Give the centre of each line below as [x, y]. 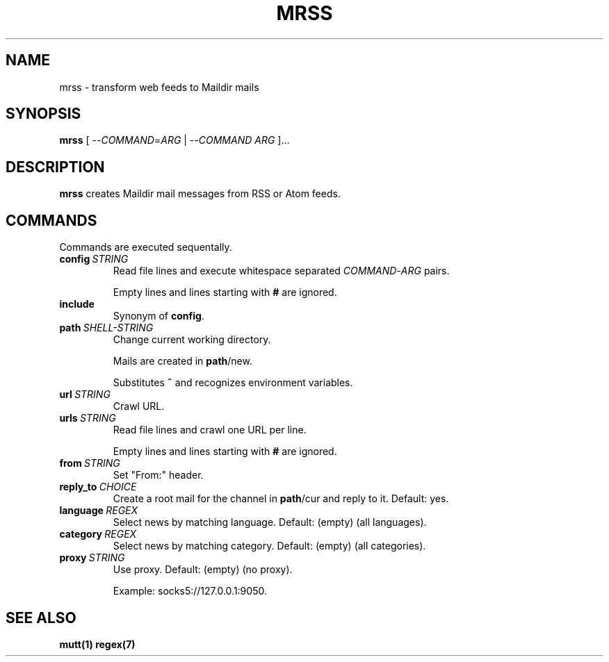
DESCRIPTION [55, 167]
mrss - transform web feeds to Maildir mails [159, 87]
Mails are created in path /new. [182, 361]
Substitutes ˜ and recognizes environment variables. [233, 383]
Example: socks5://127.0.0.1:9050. [190, 591]
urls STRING [88, 418]
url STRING [85, 395]
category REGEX [98, 534]
